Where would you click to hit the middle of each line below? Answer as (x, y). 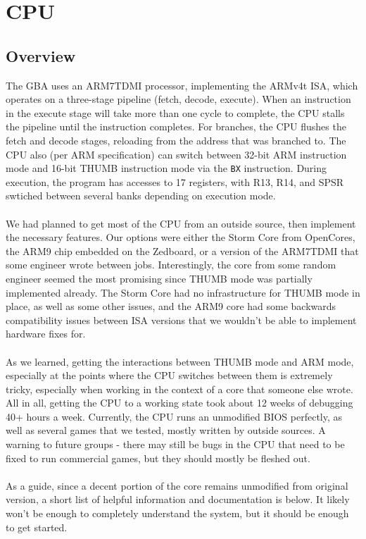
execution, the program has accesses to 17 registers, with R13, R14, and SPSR (175, 181)
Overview (41, 55)
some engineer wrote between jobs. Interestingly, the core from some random (171, 265)
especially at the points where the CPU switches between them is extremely (169, 375)
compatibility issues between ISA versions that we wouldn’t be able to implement (181, 320)
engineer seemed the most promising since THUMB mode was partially (159, 278)
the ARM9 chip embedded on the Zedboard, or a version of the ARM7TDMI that (182, 250)
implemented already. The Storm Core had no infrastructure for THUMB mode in (183, 292)
